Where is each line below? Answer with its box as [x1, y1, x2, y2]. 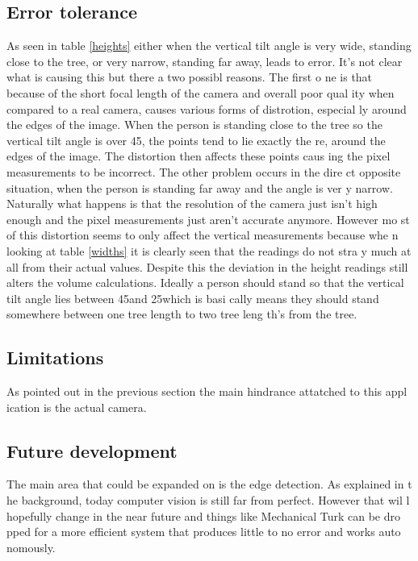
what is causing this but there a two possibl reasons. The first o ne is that [6, 69, 373, 85]
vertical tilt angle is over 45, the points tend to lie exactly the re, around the [6, 131, 386, 148]
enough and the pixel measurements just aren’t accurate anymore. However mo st [6, 210, 410, 227]
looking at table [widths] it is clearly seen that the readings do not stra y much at [6, 242, 412, 259]
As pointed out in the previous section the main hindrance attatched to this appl [6, 383, 408, 400]
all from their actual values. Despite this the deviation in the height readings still [6, 258, 408, 275]
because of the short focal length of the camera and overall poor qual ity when [6, 84, 395, 101]
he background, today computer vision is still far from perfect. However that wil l [6, 492, 410, 509]
